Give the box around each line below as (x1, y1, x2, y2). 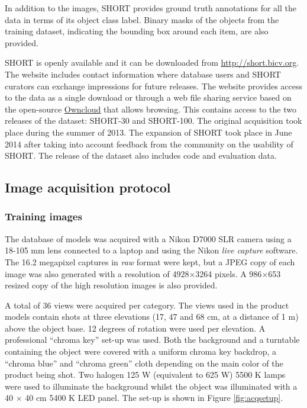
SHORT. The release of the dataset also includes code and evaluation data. (5, 149, 277, 162)
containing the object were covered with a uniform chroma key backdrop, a (5, 345, 277, 358)
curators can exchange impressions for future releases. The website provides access (5, 79, 303, 92)
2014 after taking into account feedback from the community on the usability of (5, 137, 293, 150)
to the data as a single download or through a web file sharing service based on (5, 91, 292, 104)
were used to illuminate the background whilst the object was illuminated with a (5, 380, 298, 392)
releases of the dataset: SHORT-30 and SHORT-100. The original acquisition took (5, 114, 302, 127)
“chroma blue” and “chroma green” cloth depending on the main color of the (5, 356, 283, 369)
